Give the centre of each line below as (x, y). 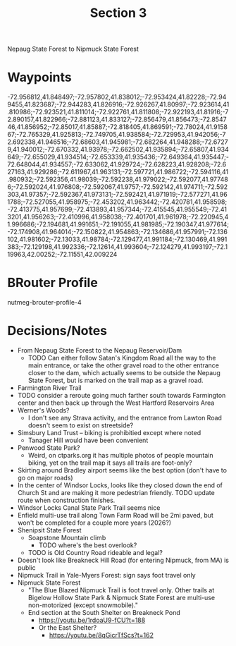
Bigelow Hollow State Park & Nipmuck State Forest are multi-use (122, 598)
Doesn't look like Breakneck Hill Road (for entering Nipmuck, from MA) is (123, 560)
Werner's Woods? (43, 410)
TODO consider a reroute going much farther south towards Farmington (122, 395)
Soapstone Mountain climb (67, 538)
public (26, 568)
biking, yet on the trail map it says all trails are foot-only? (110, 463)
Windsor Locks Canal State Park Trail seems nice (89, 508)
